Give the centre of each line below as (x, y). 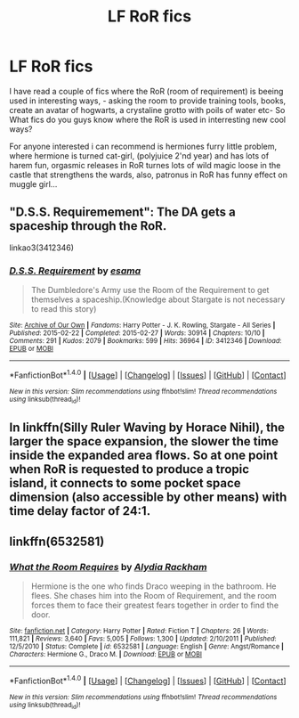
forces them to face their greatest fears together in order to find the (154, 605)
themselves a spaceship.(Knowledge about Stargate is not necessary (158, 299)
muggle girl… (33, 184)
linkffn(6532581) (57, 541)
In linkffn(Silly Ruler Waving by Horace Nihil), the (147, 428)
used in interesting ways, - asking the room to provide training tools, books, (148, 101)
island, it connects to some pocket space (125, 483)
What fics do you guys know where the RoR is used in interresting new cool (148, 119)
